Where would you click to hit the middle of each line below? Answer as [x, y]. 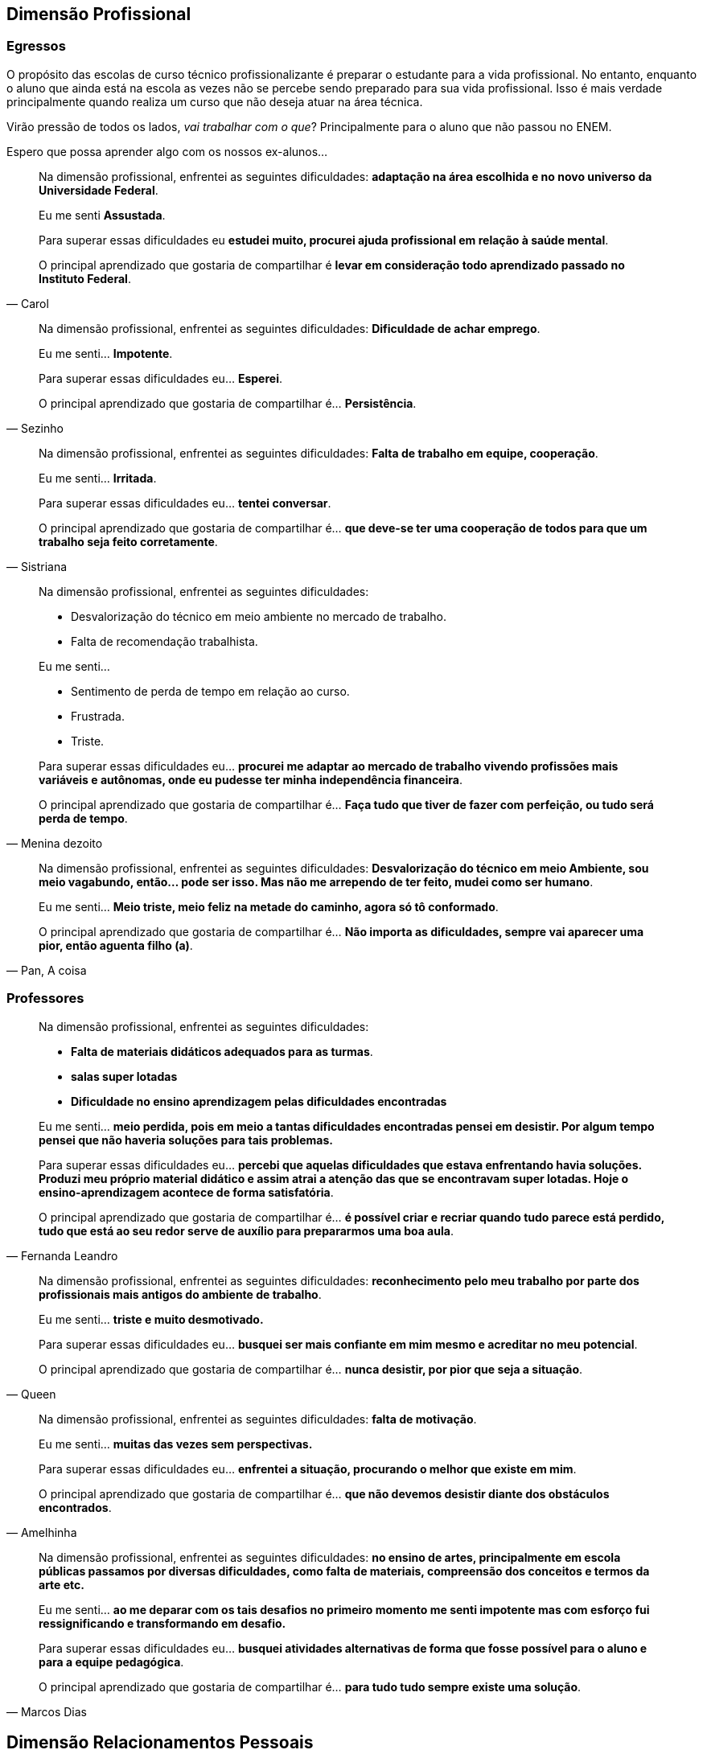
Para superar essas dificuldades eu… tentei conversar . [185, 503]
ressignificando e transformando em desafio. [162, 1623]
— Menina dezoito [55, 843]
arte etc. [62, 1584]
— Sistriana [37, 566]
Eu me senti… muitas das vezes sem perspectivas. [176, 1444]
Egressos [36, 46]
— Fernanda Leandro [62, 1255]
